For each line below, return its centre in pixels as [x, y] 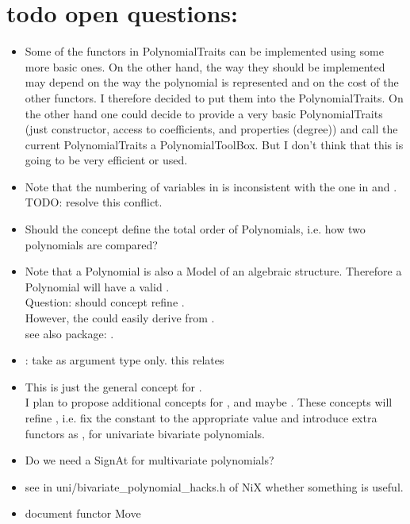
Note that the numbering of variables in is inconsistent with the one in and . [211, 186]
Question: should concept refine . [105, 302]
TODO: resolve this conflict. [94, 202]
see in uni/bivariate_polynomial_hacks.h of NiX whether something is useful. [214, 486]
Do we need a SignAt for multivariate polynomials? [149, 460]
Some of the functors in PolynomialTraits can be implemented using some [204, 51]
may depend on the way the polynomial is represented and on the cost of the [212, 82]
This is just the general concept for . [113, 386]
